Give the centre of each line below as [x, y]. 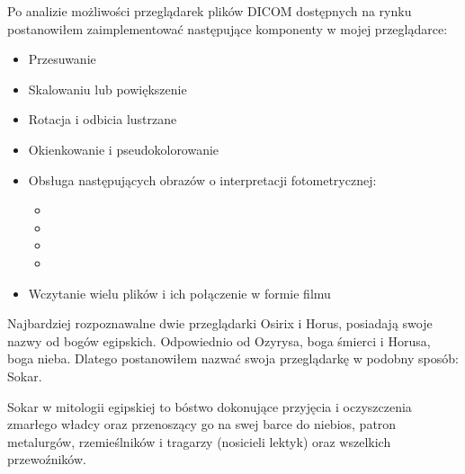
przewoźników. [47, 459]
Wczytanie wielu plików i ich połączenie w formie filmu [179, 293]
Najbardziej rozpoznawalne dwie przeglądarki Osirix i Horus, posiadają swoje [220, 323]
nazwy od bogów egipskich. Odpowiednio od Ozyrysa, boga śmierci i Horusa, [219, 340]
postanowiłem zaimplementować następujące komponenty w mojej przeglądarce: [228, 28]
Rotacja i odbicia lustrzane [103, 119]
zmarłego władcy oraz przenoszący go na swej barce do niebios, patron [202, 424]
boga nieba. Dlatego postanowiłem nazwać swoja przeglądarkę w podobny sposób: [233, 358]
